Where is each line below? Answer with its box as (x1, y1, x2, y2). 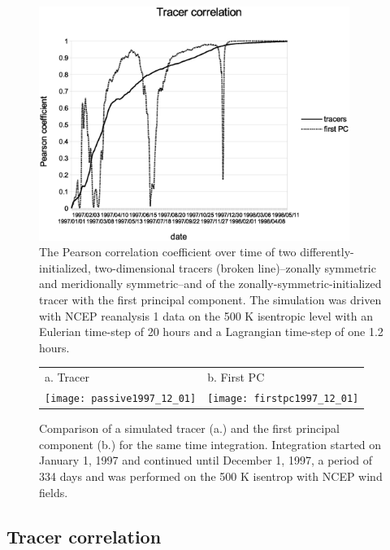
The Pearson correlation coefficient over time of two (39, 243, 297, 260)
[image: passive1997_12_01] (45, 393, 197, 405)
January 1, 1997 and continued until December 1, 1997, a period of (39, 452, 373, 469)
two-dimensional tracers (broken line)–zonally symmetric (94, 259, 376, 276)
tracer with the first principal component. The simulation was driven (39, 291, 382, 308)
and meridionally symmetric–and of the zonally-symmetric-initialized (39, 275, 382, 292)
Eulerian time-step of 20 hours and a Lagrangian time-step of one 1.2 (39, 323, 383, 340)
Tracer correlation (6, 523, 162, 548)
